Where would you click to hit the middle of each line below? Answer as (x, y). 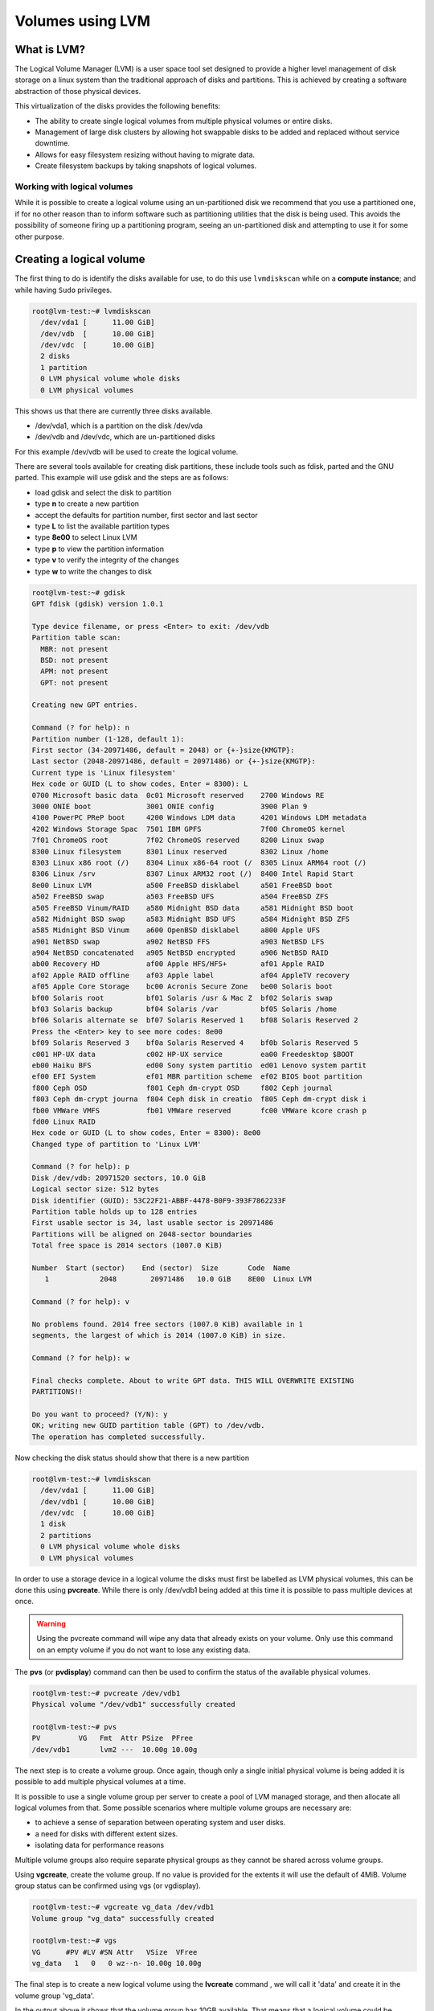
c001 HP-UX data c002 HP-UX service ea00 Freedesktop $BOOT (193, 1054)
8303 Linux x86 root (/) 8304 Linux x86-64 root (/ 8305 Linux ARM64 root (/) (199, 862)
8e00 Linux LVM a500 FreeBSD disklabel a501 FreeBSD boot (182, 885)
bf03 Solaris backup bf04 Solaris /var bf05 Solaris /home (184, 1009)
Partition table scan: (76, 638)
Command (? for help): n (81, 728)
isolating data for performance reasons (100, 1845)
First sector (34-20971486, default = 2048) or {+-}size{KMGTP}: (163, 751)
